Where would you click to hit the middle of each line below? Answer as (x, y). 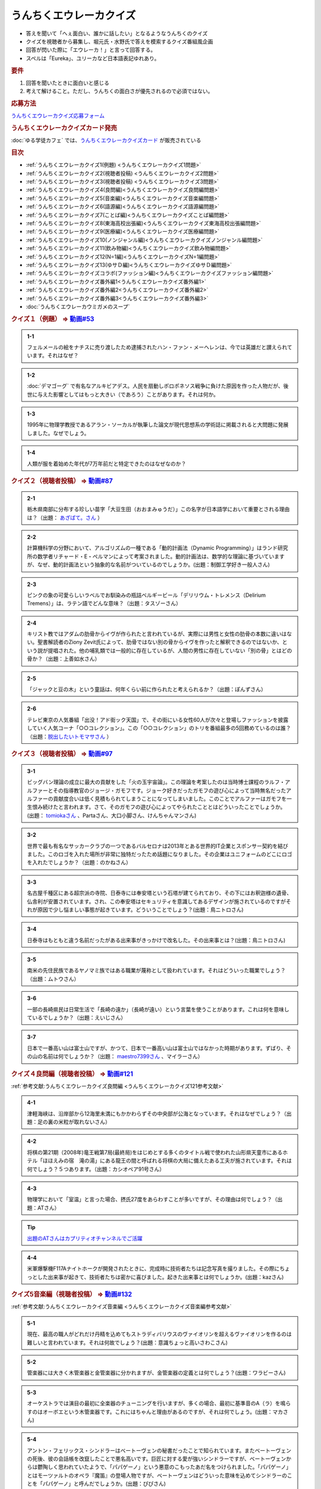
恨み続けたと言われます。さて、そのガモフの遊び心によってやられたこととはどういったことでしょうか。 (159, 807)
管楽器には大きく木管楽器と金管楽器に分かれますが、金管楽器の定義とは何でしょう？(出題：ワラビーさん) (156, 1373)
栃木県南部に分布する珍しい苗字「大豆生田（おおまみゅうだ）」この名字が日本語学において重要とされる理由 (158, 509)
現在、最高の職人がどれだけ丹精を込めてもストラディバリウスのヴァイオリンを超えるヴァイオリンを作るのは (159, 1334)
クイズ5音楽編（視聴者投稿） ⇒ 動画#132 (72, 1294)
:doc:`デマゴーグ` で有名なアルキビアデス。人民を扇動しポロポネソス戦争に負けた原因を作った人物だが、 (155, 386)
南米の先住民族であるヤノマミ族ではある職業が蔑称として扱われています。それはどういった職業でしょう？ (156, 970)
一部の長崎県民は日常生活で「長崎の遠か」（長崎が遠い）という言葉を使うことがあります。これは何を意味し (158, 1009)
